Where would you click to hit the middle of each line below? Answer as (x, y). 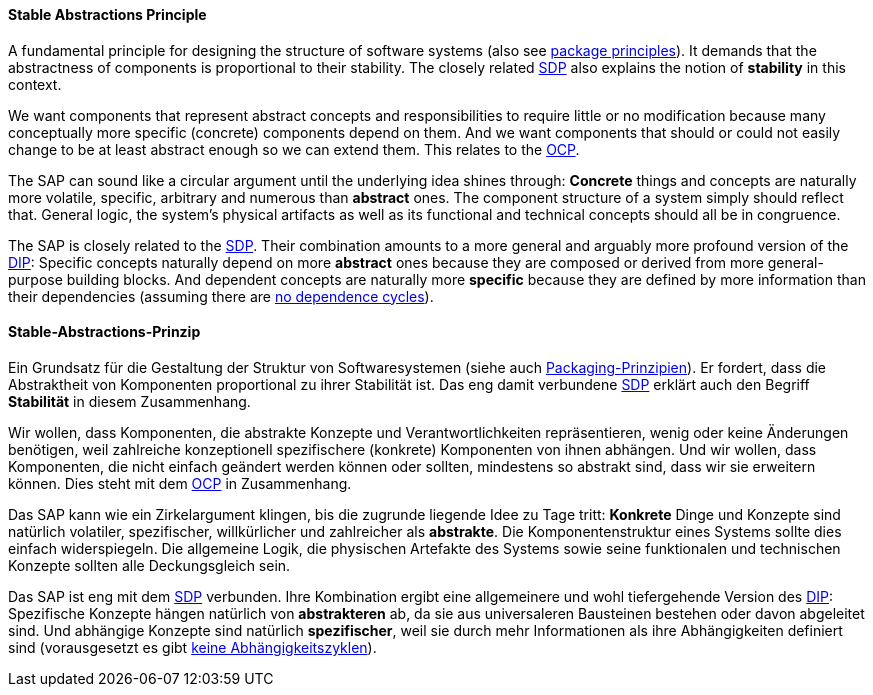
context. (35, 84)
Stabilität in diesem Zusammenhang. (129, 401)
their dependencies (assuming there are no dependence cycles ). (221, 296)
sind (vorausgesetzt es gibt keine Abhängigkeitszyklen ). (192, 647)
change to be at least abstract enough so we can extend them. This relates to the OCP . (294, 149)
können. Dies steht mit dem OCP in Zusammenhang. (180, 483)
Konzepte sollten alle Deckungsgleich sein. (149, 565)
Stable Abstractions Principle (107, 14)
